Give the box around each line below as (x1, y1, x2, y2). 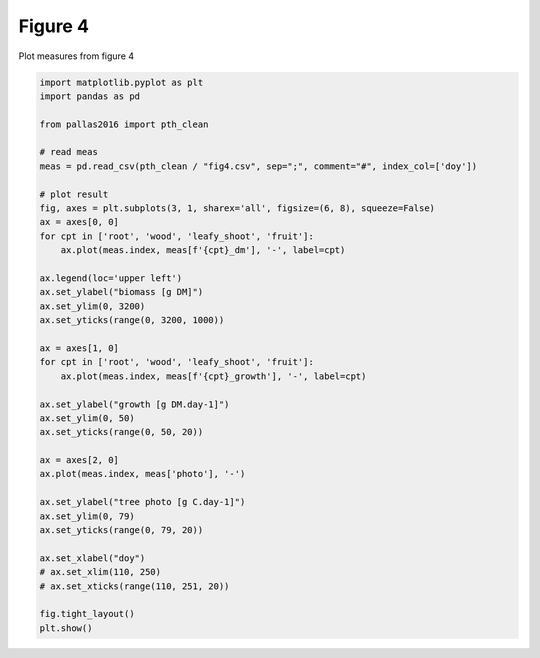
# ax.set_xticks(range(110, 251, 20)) (39, 580, 230, 592)
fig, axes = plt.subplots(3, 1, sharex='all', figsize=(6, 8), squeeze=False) (39, 203, 435, 214)
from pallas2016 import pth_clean (39, 118, 209, 130)
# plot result (39, 188, 109, 200)
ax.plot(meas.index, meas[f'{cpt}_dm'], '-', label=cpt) (60, 245, 346, 256)
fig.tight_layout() (39, 608, 135, 620)
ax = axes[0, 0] (39, 216, 120, 228)
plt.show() (39, 622, 93, 634)
